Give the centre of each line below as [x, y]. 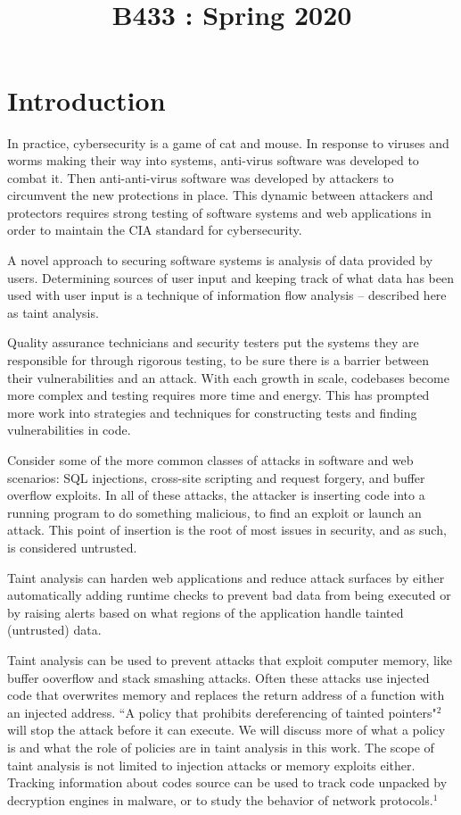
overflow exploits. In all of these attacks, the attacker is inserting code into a [216, 495]
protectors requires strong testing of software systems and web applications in [219, 212]
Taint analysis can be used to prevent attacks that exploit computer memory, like [230, 659]
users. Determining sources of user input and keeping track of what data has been [230, 277]
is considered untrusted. [72, 547]
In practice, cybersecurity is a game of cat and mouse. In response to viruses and [228, 142]
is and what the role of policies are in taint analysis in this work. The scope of [221, 747]
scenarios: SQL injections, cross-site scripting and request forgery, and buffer [216, 477]
